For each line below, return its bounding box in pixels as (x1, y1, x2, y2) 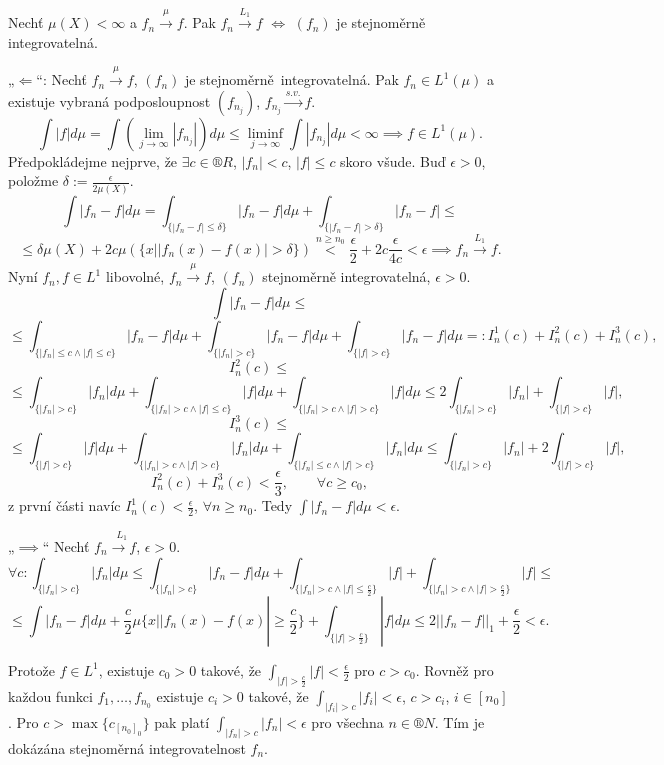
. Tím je (434, 711, 485, 732)
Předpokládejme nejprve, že (8, 150, 178, 171)
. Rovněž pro (415, 659, 494, 680)
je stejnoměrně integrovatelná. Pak (184, 69, 399, 90)
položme (8, 170, 59, 191)
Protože (8, 659, 55, 680)
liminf (247, 126, 284, 141)
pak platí (154, 711, 210, 732)
